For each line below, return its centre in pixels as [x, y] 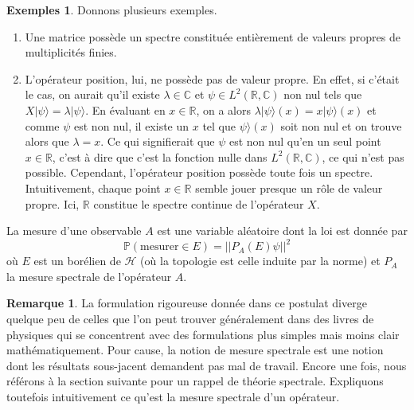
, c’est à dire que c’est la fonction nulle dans [160, 156]
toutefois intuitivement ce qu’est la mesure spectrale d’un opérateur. [173, 396]
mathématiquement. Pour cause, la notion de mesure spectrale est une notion [195, 350]
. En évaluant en [125, 109]
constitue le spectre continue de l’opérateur [199, 203]
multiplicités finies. [71, 52]
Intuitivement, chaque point [93, 187]
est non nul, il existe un [132, 125]
